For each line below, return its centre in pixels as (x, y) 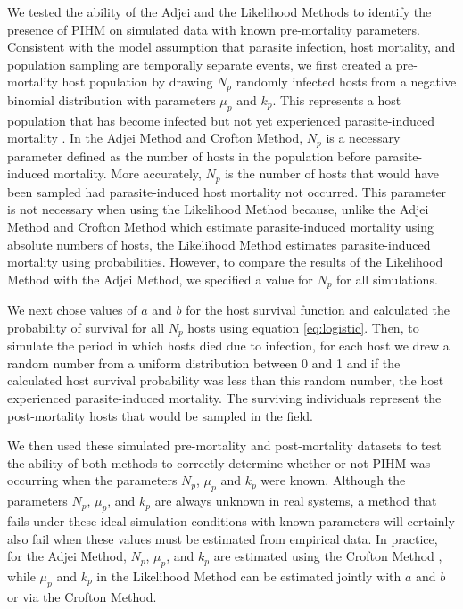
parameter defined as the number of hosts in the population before (189, 156)
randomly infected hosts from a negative (346, 82)
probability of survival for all (86, 327)
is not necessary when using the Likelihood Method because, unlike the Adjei (218, 209)
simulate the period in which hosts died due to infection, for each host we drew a (228, 346)
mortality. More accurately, (128, 173)
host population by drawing (137, 82)
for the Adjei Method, (67, 556)
